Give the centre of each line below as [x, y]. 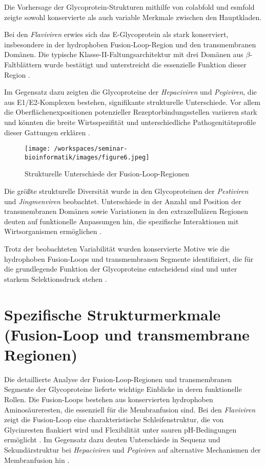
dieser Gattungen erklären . [47, 132]
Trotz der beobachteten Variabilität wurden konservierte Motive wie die [117, 248]
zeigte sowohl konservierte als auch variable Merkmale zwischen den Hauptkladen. [133, 17]
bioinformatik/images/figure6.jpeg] [87, 157]
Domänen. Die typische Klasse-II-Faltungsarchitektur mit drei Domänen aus [124, 54]
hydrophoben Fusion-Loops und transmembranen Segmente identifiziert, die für [129, 258]
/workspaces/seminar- [91, 149]
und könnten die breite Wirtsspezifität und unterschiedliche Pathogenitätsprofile [130, 122]
